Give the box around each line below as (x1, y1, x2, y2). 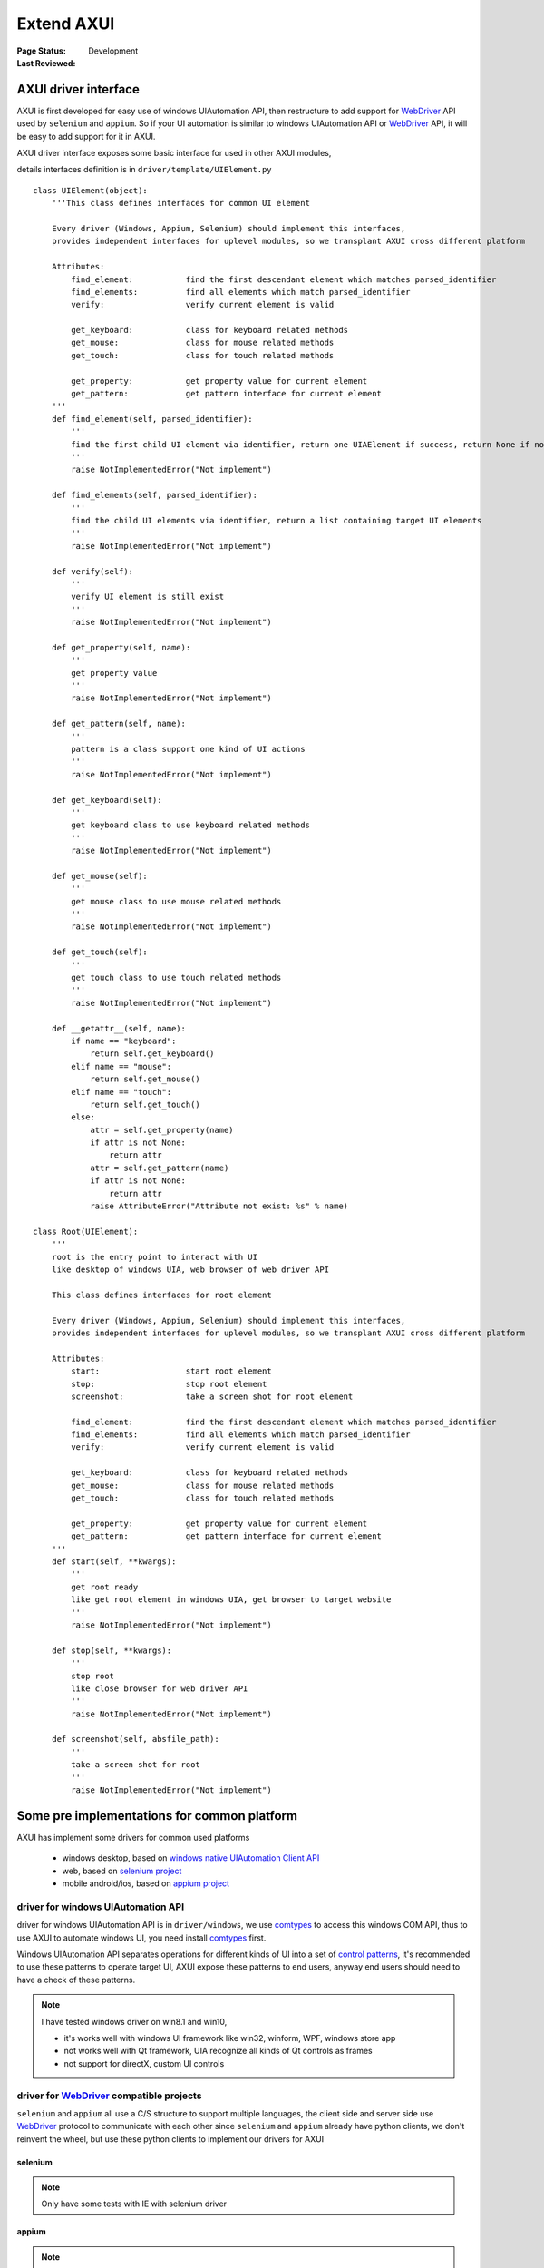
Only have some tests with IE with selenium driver (41, 2198, 227, 2209)
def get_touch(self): (51, 947, 149, 957)
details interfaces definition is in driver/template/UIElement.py (16, 164, 272, 175)
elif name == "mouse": (71, 1061, 172, 1071)
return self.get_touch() (90, 1099, 201, 1110)
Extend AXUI (16, 14, 115, 34)
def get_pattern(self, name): (51, 719, 186, 729)
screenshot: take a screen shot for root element (71, 1391, 354, 1402)
